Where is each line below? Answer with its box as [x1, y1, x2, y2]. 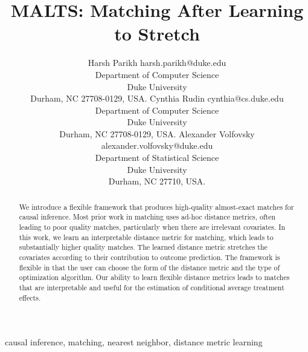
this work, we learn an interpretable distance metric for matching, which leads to [19, 232, 274, 242]
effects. [19, 292, 41, 302]
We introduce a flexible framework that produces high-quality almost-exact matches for [19, 201, 294, 212]
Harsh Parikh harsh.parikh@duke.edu [88, 56, 226, 69]
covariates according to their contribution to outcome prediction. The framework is [19, 252, 280, 262]
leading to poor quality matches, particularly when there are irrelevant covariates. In [19, 221, 286, 232]
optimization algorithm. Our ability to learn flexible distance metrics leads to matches [19, 272, 290, 282]
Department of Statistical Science [95, 151, 219, 164]
